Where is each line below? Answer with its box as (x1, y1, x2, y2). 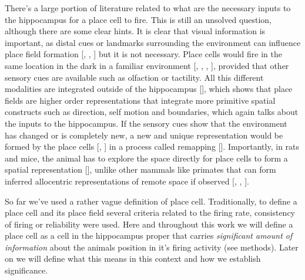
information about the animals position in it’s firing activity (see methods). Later (5, 241, 299, 253)
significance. (5, 264, 48, 276)
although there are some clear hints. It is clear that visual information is (5, 25, 266, 37)
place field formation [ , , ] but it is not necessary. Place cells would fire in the (5, 48, 282, 60)
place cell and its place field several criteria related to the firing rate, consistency (5, 206, 296, 219)
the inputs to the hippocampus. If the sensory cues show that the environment (5, 117, 287, 129)
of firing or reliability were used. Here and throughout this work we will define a (5, 218, 293, 230)
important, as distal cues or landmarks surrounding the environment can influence (5, 36, 301, 48)
